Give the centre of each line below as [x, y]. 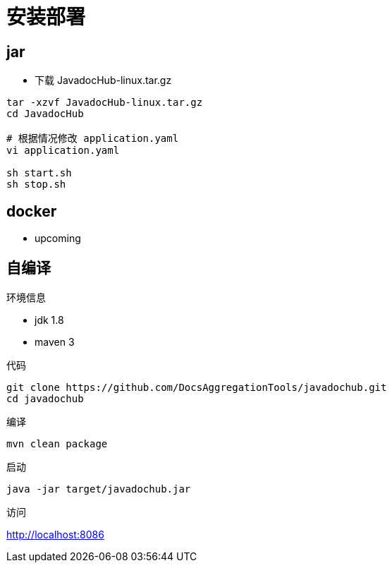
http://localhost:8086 [55, 534]
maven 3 [55, 342]
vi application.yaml [63, 151]
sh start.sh [39, 173]
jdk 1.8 [49, 320]
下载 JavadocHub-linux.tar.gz [103, 80]
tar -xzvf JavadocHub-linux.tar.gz [105, 103]
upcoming [58, 238]
